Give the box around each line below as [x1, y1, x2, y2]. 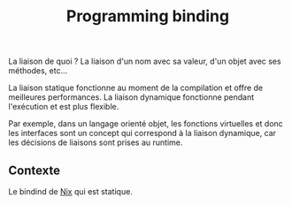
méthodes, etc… [8, 65, 68, 76]
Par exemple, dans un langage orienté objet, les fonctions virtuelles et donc [8, 118, 284, 129]
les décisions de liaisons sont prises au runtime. [8, 137, 183, 148]
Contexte [8, 163, 61, 178]
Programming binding [65, 6, 230, 27]
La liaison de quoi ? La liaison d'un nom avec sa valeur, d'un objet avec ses [8, 56, 281, 67]
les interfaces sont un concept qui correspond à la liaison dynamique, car [8, 128, 276, 139]
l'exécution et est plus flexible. [8, 102, 119, 112]
